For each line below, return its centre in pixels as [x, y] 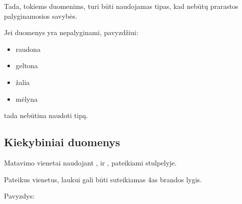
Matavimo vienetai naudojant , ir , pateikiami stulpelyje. [91, 162]
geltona [27, 65]
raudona [28, 49]
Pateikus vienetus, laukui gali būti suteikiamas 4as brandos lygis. [103, 179]
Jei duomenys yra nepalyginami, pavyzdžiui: [71, 32]
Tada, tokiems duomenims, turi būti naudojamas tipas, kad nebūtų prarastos [121, 6]
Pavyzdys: [19, 196]
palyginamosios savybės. [41, 16]
